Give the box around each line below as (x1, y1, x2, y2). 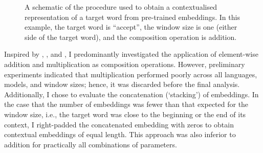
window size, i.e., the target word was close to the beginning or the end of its (4, 108, 246, 119)
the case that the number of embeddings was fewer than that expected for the (4, 99, 249, 110)
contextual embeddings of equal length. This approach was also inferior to (4, 129, 236, 140)
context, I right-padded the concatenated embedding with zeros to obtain (4, 119, 234, 129)
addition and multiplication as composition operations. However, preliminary (4, 58, 245, 69)
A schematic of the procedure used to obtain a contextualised (25, 2, 217, 12)
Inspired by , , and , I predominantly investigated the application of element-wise (4, 49, 258, 59)
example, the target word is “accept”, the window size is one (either (25, 21, 237, 32)
